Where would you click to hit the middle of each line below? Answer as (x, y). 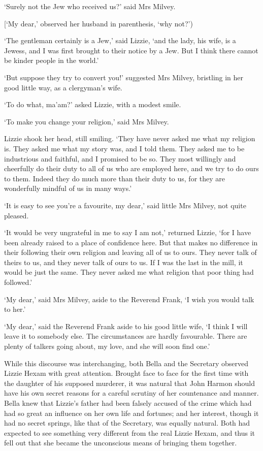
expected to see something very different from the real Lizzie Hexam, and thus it (130, 432)
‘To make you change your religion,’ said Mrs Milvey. (87, 121)
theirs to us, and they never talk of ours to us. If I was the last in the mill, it (124, 262)
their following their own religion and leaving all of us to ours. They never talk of (130, 252)
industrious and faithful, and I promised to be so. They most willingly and (120, 158)
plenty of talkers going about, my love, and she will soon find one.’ (107, 346)
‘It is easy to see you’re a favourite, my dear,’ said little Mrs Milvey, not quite (125, 205)
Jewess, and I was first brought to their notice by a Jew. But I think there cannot (131, 50)
